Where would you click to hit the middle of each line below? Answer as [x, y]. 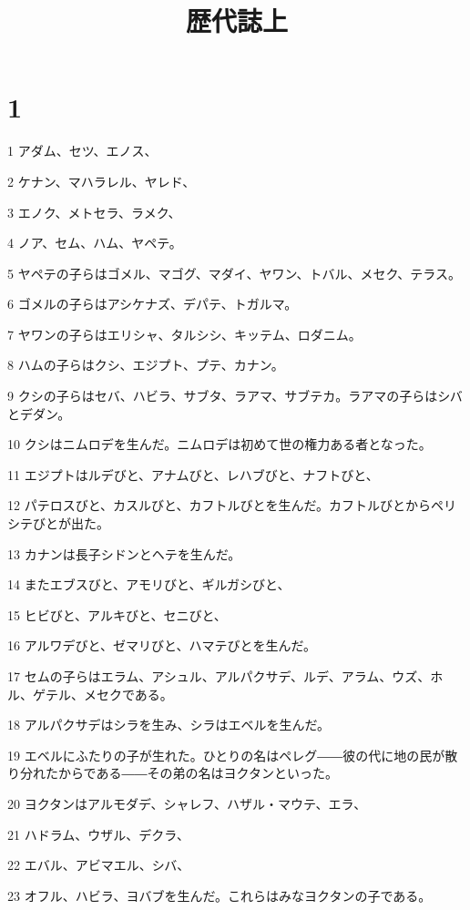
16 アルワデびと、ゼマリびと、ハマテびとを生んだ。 [162, 645]
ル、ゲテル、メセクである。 [90, 694]
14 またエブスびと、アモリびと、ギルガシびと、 [149, 584]
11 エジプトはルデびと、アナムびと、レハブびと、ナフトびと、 [193, 474]
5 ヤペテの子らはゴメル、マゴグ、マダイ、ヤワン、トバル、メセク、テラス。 [235, 273]
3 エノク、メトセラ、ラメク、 [94, 212]
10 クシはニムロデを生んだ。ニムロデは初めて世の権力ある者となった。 [220, 444]
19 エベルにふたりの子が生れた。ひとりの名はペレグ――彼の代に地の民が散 [233, 755]
